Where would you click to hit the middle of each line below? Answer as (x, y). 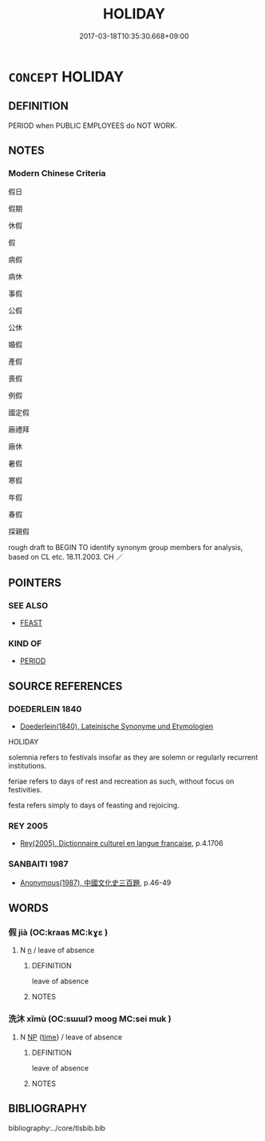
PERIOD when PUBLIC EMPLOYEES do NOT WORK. (93, 126)
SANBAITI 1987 (39, 864)
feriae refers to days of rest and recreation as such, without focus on (121, 781)
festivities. (25, 790)
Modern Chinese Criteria (57, 174)
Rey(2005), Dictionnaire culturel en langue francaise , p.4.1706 (121, 844)
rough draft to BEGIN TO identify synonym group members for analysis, (126, 548)
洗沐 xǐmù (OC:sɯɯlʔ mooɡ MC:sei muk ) (90, 1019)
